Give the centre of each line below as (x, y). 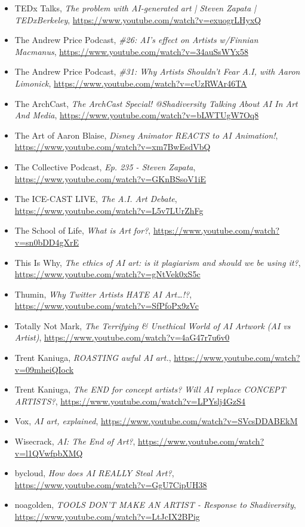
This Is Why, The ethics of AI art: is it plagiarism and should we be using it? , (158, 262)
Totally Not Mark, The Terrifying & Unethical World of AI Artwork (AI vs (152, 325)
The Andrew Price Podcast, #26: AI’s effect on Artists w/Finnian (136, 40)
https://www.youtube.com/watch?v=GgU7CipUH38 (111, 484)
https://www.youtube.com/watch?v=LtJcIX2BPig (107, 516)
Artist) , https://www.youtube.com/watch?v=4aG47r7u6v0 (122, 337)
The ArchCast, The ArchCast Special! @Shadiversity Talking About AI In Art (156, 103)
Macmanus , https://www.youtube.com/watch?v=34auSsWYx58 (131, 51)
